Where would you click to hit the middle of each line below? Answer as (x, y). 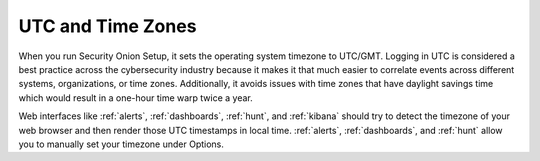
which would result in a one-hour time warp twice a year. (136, 97)
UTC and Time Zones (107, 26)
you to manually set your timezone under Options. (121, 144)
